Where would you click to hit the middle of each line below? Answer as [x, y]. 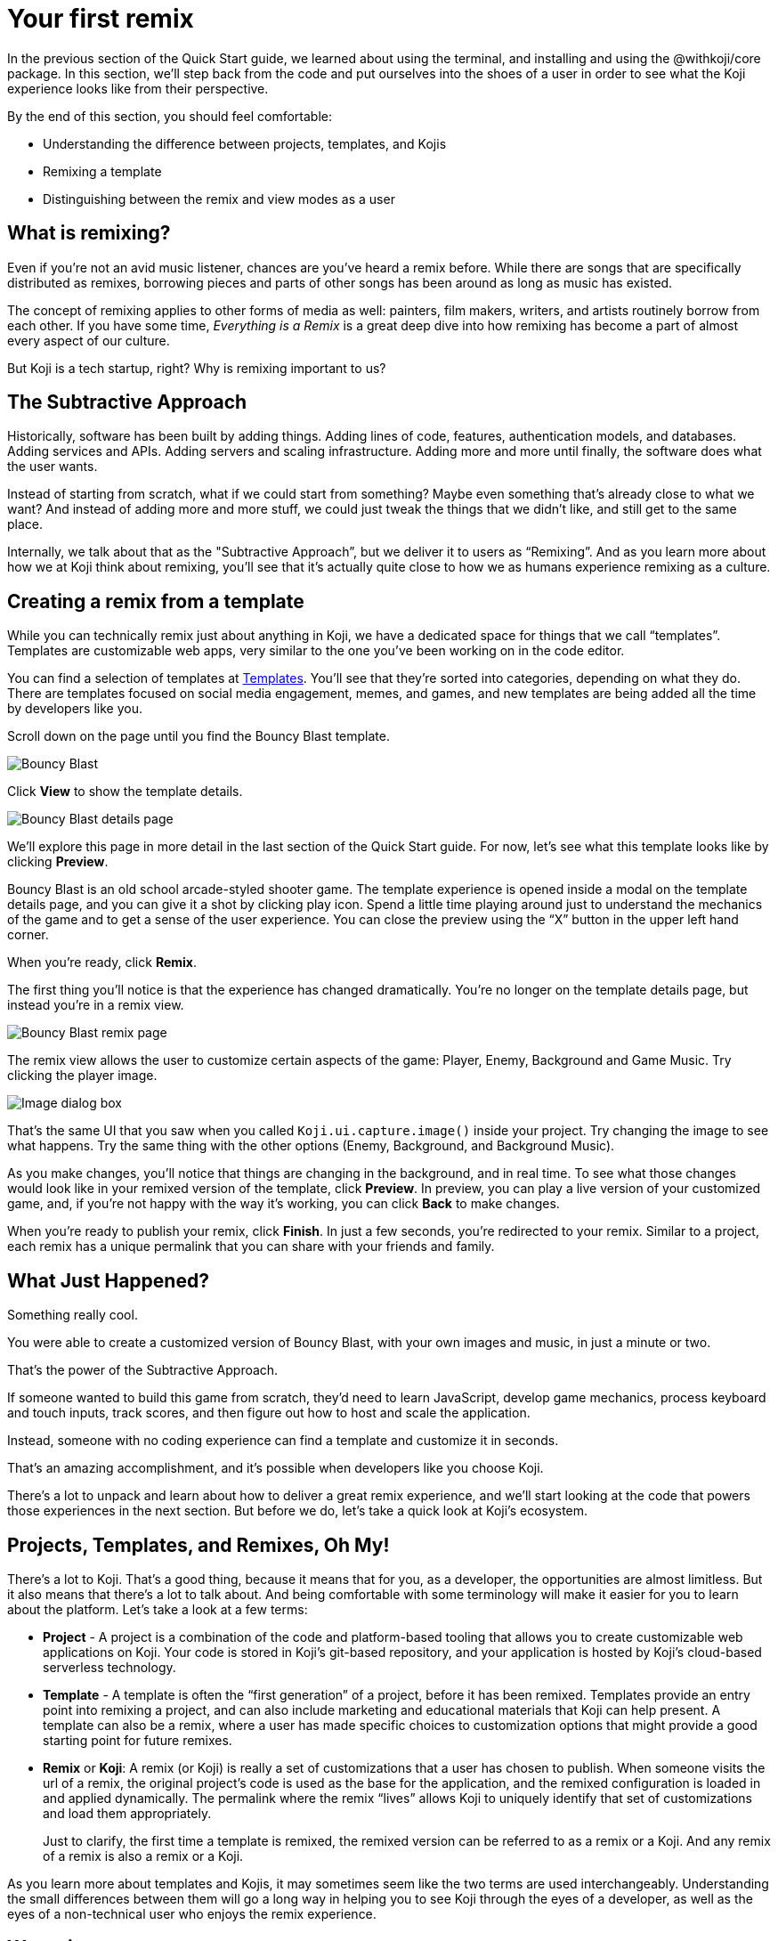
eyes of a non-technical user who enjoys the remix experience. [192, 1913]
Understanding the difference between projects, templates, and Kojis [245, 143]
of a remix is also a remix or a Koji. [143, 1856]
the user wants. [53, 467]
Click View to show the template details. [125, 792]
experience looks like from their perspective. [138, 88]
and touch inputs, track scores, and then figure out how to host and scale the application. [269, 1413]
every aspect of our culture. [89, 340]
